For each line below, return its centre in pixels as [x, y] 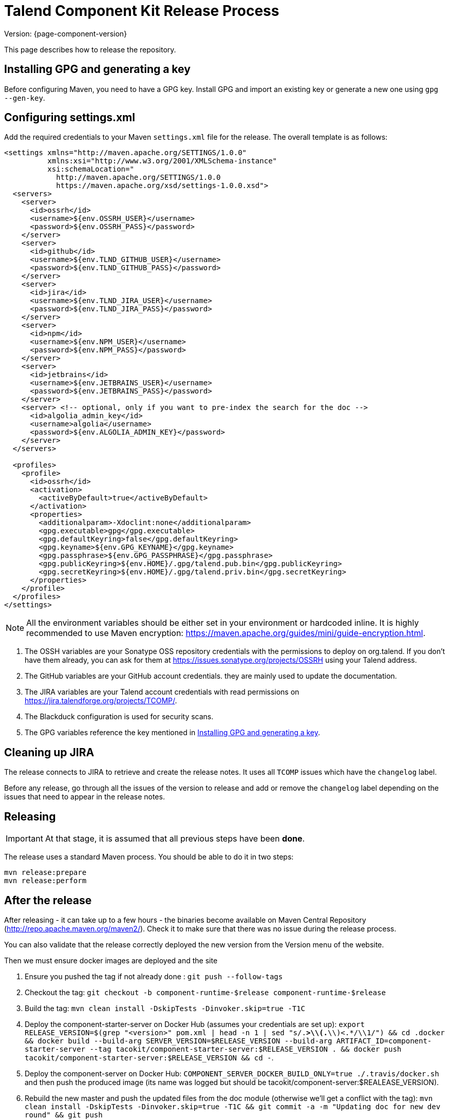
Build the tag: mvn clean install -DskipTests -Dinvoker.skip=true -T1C [165, 1008]
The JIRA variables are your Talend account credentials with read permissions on [162, 692]
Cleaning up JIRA [49, 752]
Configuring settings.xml [70, 118]
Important [24, 839]
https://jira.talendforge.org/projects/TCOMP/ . [101, 701]
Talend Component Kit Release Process [142, 11]
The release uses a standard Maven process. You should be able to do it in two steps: [149, 857]
